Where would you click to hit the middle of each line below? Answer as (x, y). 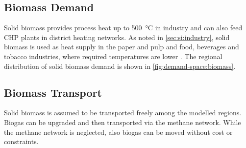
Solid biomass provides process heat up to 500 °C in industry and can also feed (123, 28)
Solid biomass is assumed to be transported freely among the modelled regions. (123, 113)
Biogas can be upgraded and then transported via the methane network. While (123, 122)
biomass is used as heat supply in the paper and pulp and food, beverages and (122, 47)
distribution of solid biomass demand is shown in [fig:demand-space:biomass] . (120, 66)
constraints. (21, 141)
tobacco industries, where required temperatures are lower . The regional (113, 56)
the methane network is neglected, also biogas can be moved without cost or (118, 132)
